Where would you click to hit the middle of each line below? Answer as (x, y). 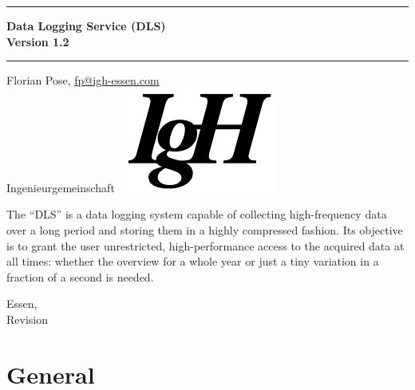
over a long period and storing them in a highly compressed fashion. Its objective (205, 229)
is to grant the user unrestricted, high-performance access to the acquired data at (206, 245)
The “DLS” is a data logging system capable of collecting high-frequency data (197, 214)
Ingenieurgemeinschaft (61, 187)
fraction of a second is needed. (80, 276)
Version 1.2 (38, 41)
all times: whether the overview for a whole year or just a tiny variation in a (193, 261)
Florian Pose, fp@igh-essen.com (83, 80)
